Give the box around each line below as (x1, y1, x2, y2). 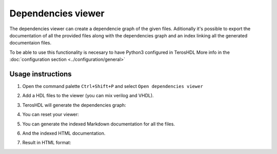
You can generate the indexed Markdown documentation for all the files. (22, 121, 175, 127)
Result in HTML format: (22, 140, 71, 146)
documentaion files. (9, 40, 51, 46)
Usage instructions (9, 70, 72, 78)
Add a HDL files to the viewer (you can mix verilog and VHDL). (22, 93, 154, 99)
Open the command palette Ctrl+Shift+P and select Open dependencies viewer (22, 83, 204, 90)
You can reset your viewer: (22, 112, 79, 118)
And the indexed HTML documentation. (22, 130, 106, 136)
